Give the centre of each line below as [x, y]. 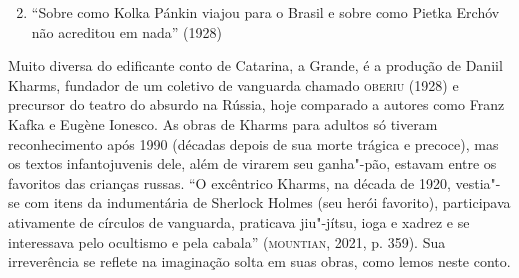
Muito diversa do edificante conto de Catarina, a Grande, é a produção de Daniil [255, 65]
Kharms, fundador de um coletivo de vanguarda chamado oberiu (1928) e [233, 84]
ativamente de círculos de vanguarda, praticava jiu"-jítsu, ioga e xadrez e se [239, 221]
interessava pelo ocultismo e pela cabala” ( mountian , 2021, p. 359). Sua [227, 241]
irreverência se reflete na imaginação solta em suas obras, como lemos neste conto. [259, 261]
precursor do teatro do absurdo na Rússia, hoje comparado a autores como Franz [256, 104]
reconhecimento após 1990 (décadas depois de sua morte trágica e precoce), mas [253, 143]
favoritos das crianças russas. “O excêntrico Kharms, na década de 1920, [229, 182]
